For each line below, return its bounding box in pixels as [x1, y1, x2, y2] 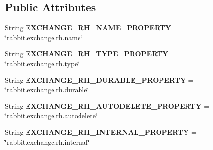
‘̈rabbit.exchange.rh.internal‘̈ [5, 136, 90, 147]
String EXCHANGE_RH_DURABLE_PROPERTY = [5, 75, 194, 85]
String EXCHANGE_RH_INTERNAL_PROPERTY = [5, 126, 197, 137]
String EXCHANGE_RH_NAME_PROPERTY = [5, 23, 179, 33]
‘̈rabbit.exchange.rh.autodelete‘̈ [5, 110, 98, 121]
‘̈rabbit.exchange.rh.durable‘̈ [5, 84, 89, 95]
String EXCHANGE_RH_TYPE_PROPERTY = [5, 49, 176, 59]
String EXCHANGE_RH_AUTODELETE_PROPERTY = [5, 100, 210, 111]
